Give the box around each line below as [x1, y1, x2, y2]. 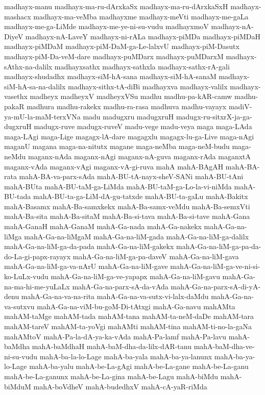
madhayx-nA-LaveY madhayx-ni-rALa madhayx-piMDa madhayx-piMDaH [25, 31, 260, 41]
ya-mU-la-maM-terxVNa [4, 111, 81, 121]
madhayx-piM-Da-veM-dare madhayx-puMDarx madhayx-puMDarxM [4, 51, 224, 61]
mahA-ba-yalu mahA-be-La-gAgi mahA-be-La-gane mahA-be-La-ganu [29, 361, 249, 372]
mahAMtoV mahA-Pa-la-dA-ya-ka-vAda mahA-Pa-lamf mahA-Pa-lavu [4, 331, 226, 341]
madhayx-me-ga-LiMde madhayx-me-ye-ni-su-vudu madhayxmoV [4, 21, 209, 32]
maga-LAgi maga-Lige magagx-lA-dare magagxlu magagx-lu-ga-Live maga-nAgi [4, 131, 254, 141]
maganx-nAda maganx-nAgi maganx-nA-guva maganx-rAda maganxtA [28, 151, 251, 161]
